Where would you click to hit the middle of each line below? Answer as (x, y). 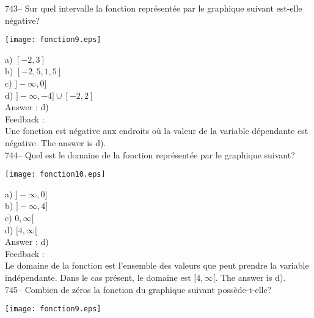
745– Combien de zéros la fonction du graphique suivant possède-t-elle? (138, 289)
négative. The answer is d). (56, 143)
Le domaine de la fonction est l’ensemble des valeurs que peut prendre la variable (157, 265)
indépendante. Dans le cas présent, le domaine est (98, 277)
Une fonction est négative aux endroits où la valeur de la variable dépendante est (157, 131)
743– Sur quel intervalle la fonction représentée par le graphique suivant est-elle (154, 8)
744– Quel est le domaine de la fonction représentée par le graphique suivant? (150, 154)
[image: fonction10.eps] (55, 175)
